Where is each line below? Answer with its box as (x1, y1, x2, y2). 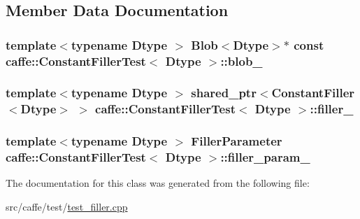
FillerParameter (191, 132, 282, 150)
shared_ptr (191, 84, 257, 101)
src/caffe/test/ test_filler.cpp (6, 199, 128, 214)
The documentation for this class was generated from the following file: (6, 176, 310, 190)
